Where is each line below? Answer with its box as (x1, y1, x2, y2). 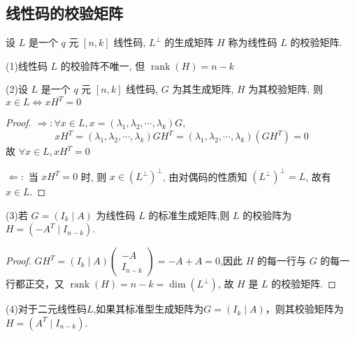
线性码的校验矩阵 (6, 2, 123, 24)
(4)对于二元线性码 (6, 301, 87, 316)
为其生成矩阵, (172, 82, 234, 96)
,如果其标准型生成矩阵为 (93, 301, 204, 316)
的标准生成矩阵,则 (148, 207, 230, 222)
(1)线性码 (6, 58, 48, 73)
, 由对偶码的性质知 (162, 169, 247, 184)
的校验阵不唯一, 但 (60, 58, 145, 73)
